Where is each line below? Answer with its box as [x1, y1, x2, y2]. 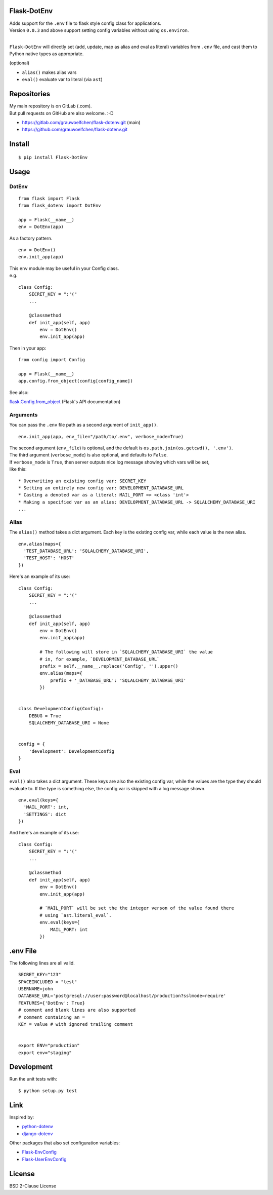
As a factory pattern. [9, 235, 53, 241]
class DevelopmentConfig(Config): [18, 706, 104, 712]
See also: [9, 389, 29, 395]
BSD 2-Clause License [9, 1183, 57, 1189]
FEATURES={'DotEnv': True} [18, 1000, 85, 1006]
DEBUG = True [28, 713, 61, 719]
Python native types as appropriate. [9, 51, 84, 57]
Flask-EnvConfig [22, 1149, 57, 1155]
